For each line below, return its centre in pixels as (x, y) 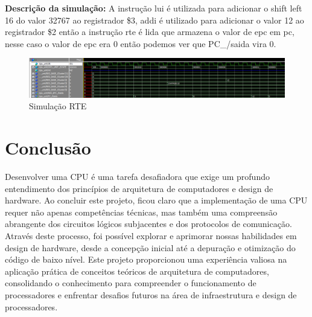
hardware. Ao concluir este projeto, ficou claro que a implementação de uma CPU (156, 200)
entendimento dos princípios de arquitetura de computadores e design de (139, 188)
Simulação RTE (58, 106)
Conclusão (48, 148)
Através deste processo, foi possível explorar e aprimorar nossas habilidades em (151, 236)
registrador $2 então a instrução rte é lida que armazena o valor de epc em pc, (150, 32)
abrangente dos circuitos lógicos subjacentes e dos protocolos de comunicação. (148, 224)
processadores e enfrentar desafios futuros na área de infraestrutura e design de (151, 295)
